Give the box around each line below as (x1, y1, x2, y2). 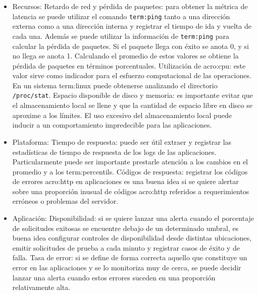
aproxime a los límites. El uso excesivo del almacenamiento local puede (12, 109, 232, 120)
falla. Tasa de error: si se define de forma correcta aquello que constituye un (12, 252, 247, 263)
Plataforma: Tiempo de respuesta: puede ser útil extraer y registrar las (12, 136, 232, 147)
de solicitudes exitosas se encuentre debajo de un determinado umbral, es (12, 222, 239, 233)
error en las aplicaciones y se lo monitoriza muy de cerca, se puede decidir (12, 262, 241, 273)
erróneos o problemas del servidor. (12, 196, 119, 206)
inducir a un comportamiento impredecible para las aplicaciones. (12, 120, 212, 130)
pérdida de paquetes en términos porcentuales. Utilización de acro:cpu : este (12, 60, 246, 71)
